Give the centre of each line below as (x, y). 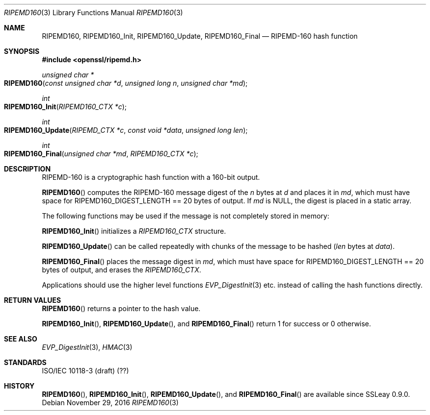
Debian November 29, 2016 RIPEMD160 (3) (110, 403)
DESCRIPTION (27, 169)
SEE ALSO (21, 339)
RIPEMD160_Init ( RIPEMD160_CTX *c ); (65, 107)
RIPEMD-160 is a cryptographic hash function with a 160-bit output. (151, 177)
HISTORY (19, 386)
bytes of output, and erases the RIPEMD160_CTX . (121, 270)
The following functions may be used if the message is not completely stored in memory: (186, 216)
